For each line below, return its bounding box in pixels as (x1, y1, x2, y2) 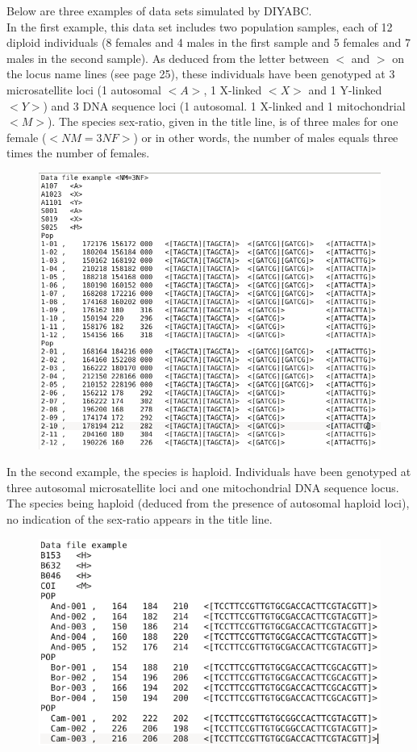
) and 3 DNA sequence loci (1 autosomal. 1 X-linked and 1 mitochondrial (43, 97, 406, 114)
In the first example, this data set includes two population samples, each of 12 (6, 18, 393, 35)
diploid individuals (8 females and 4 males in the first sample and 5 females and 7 (6, 34, 411, 51)
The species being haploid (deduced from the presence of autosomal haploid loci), (6, 495, 410, 512)
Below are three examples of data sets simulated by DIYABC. (6, 2, 312, 19)
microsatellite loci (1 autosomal (6, 81, 161, 98)
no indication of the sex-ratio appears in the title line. (6, 510, 273, 527)
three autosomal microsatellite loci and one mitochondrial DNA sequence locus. (6, 478, 399, 495)
